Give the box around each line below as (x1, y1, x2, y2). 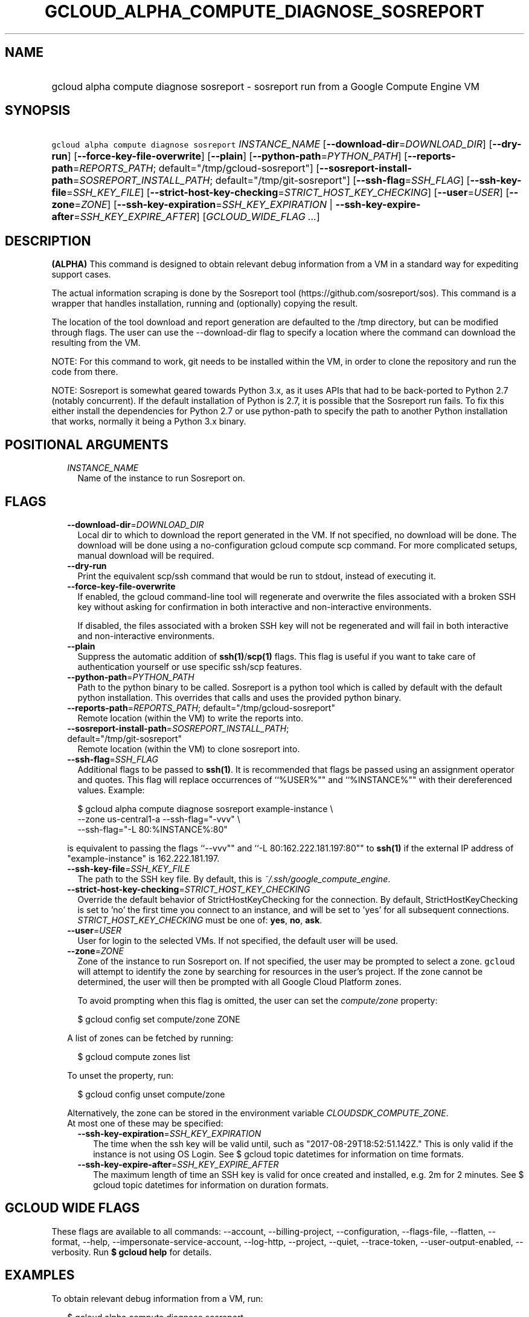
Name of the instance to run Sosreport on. (77, 473, 245, 484)
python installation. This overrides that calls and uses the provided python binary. (77, 692, 402, 703)
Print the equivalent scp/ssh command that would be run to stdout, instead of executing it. (77, 570, 436, 581)
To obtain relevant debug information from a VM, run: (51, 1293, 263, 1304)
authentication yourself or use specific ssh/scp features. (77, 661, 302, 672)
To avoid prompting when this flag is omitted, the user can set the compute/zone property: (77, 995, 438, 1006)
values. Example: (77, 784, 145, 795)
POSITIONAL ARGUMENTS (5, 437, 168, 452)
